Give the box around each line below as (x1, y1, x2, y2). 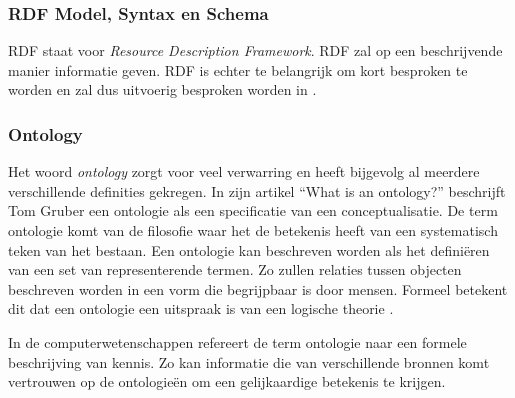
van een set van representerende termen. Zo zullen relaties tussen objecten (8, 259, 462, 280)
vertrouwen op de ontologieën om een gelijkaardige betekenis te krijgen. (8, 371, 446, 392)
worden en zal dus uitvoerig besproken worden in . (8, 79, 317, 100)
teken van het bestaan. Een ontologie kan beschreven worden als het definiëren (8, 239, 490, 260)
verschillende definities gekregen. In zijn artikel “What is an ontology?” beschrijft (8, 180, 506, 201)
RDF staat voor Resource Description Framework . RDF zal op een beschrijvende (8, 40, 503, 61)
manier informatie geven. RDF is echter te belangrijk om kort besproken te (8, 59, 468, 80)
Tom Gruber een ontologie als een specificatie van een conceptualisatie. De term (8, 200, 498, 221)
